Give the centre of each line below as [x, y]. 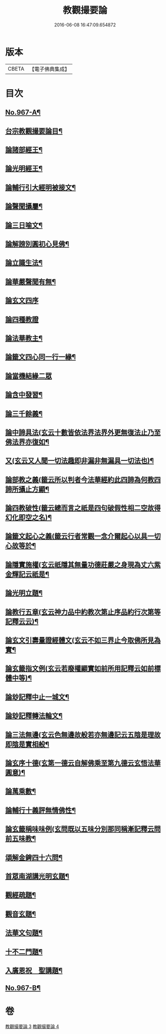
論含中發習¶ [24, 395]
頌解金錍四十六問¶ [34, 858]
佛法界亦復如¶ [27, 442]
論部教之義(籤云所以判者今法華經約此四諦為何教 [80, 479]
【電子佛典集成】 [49, 69]
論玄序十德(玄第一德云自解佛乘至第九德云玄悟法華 [83, 763]
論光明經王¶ [24, 169]
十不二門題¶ [24, 952]
